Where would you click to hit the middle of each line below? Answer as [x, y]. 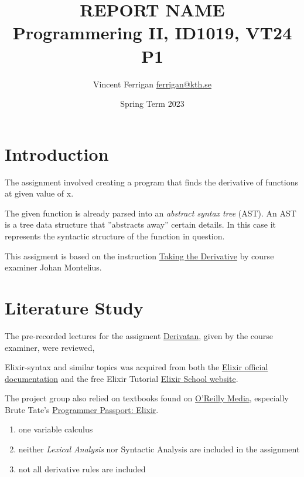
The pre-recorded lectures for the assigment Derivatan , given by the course [139, 335]
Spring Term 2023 [152, 104]
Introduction [57, 153]
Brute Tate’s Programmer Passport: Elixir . [82, 409]
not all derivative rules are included [82, 468]
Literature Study [74, 307]
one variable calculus [56, 429]
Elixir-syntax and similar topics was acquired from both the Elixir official [136, 367]
